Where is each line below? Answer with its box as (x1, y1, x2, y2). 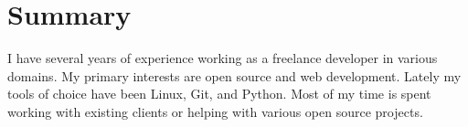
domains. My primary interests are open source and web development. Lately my (7, 66, 462, 85)
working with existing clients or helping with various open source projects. (7, 101, 423, 121)
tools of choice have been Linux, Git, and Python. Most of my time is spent (7, 84, 431, 103)
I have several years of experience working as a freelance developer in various (7, 48, 438, 68)
